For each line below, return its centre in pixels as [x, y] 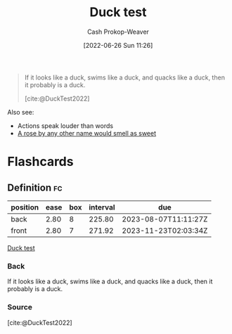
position [25, 207]
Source [20, 307]
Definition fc [35, 187]
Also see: [21, 112]
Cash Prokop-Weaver [118, 32]
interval [102, 207]
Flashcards [40, 162]
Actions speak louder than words [65, 126]
